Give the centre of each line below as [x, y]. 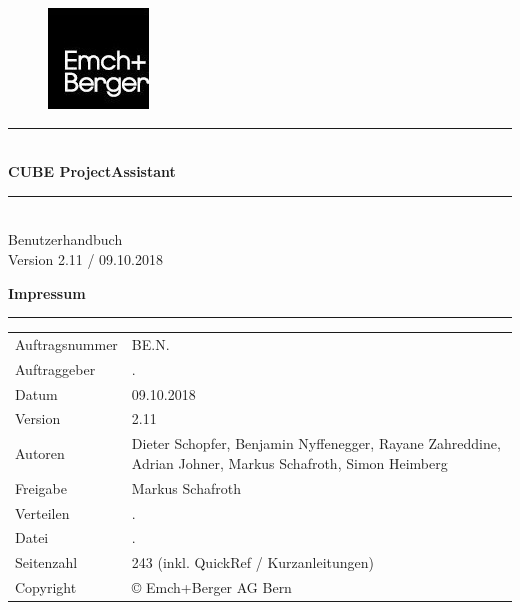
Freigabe [41, 487]
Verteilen [42, 512]
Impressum [47, 292]
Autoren [40, 453]
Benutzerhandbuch [65, 239]
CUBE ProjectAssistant [92, 171]
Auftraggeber [55, 368]
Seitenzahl [46, 562]
